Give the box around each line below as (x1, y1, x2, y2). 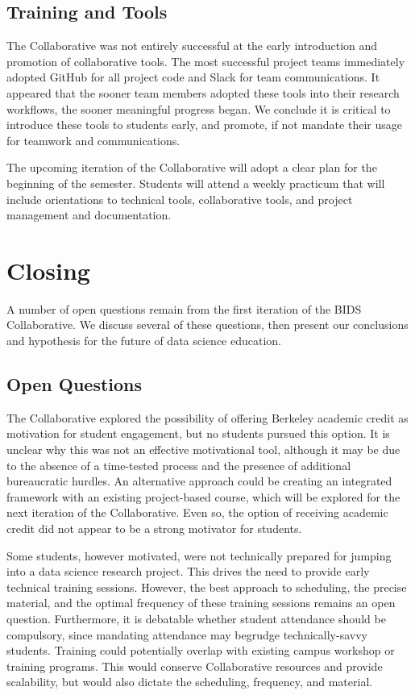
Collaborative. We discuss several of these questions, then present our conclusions (6, 316, 409, 333)
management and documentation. (6, 206, 172, 223)
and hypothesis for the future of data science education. (6, 332, 281, 349)
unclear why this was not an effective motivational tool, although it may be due (6, 441, 400, 458)
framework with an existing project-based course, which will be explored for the (6, 488, 400, 505)
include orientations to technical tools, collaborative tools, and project (6, 190, 353, 207)
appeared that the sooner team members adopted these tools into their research (6, 84, 400, 101)
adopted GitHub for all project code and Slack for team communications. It (6, 69, 380, 85)
